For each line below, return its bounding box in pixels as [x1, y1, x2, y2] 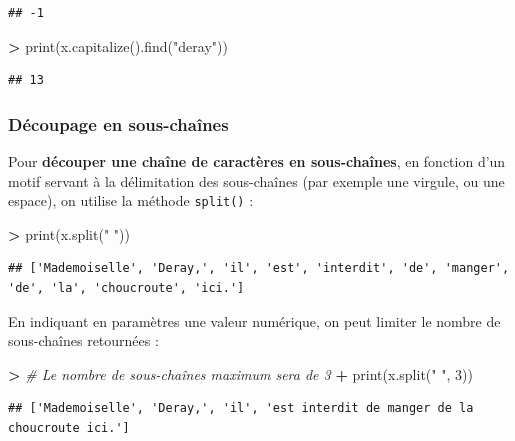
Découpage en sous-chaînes [8, 111, 229, 136]
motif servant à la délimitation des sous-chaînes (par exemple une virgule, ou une [8, 170, 505, 191]
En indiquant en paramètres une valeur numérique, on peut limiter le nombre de [8, 310, 501, 331]
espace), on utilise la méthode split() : [8, 190, 254, 211]
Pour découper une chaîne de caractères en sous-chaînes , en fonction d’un [8, 151, 506, 171]
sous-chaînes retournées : [8, 330, 159, 351]
